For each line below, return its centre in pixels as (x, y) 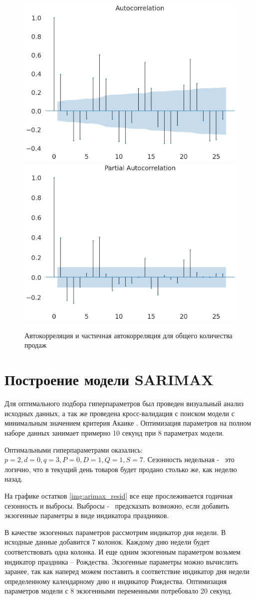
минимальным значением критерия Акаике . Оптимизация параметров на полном (128, 423)
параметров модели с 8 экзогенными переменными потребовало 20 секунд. (119, 591)
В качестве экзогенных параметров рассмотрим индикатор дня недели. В (115, 532)
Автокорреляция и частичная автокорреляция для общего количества (128, 335)
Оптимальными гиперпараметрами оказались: (74, 449)
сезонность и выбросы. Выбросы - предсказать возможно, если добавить (117, 505)
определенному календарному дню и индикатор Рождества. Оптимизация (116, 581)
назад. (14, 479)
